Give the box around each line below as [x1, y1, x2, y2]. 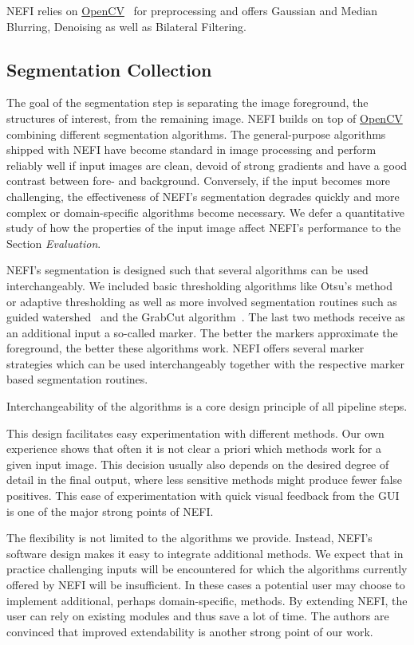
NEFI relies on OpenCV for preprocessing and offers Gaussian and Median [6, 2, 378, 18]
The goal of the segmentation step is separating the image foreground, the [6, 94, 369, 111]
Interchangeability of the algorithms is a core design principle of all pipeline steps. [6, 398, 408, 415]
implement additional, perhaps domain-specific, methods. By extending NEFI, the [6, 592, 408, 608]
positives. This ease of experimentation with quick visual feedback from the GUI [6, 487, 400, 504]
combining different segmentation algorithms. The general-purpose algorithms [6, 125, 386, 142]
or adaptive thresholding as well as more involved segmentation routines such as [6, 293, 397, 309]
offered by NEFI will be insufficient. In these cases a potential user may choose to [6, 576, 405, 593]
